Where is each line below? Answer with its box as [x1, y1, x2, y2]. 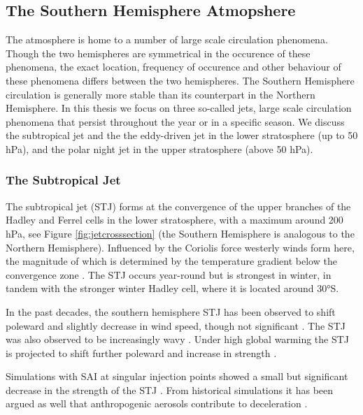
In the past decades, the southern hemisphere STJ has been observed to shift [6, 304, 336, 319]
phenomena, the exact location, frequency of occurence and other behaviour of [6, 59, 341, 74]
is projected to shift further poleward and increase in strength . [6, 345, 277, 360]
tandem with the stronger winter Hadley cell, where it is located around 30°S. [6, 281, 339, 296]
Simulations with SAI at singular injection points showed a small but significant [6, 369, 348, 384]
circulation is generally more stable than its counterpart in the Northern [6, 87, 315, 101]
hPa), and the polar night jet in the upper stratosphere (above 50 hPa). [6, 141, 313, 156]
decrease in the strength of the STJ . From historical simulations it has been [6, 382, 334, 397]
